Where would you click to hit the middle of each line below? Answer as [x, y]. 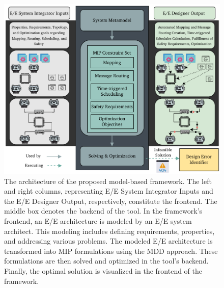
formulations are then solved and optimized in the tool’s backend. [106, 261]
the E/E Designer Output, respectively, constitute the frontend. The [111, 201]
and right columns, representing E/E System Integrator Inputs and [109, 191]
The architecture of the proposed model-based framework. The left [108, 181]
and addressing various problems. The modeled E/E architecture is [108, 241]
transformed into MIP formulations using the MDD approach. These [111, 251]
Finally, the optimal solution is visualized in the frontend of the [103, 270]
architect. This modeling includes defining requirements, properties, [109, 231]
